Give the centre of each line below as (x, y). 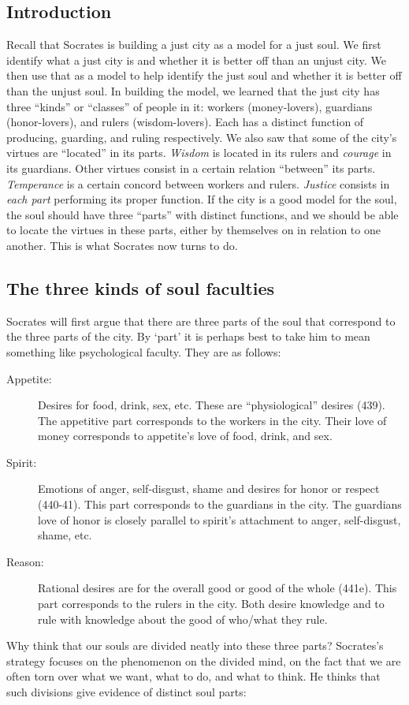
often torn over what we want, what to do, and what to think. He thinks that (193, 676)
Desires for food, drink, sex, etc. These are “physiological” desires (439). (212, 405)
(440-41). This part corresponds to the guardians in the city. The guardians (220, 504)
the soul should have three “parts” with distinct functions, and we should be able (203, 214)
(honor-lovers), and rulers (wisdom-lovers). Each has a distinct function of (185, 122)
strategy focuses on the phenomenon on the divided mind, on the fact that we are (204, 660)
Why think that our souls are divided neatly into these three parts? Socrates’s (195, 645)
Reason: (25, 561)
